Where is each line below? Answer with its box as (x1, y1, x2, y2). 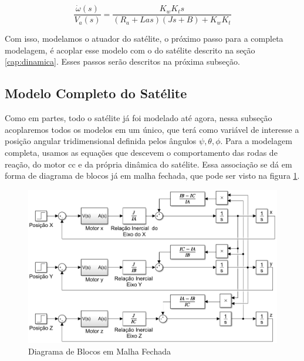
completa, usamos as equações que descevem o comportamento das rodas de (5, 146, 278, 159)
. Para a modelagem (220, 135, 292, 147)
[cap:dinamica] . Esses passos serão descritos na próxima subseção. (5, 55, 240, 68)
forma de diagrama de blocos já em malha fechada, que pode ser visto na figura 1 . (5, 169, 300, 182)
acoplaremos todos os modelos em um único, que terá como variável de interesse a (5, 123, 299, 135)
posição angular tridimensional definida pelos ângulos (5, 135, 197, 147)
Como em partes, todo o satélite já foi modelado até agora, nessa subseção (5, 112, 272, 124)
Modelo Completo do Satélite (5, 84, 187, 102)
